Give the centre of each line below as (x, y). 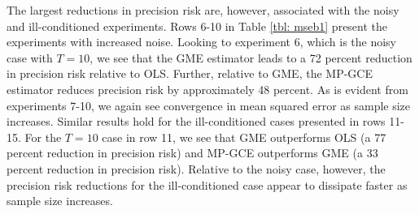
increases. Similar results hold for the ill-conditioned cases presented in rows (196, 121)
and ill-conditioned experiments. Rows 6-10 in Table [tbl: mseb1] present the (197, 26)
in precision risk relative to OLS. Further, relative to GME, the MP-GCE (190, 73)
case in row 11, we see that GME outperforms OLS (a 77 (244, 137)
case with (30, 57)
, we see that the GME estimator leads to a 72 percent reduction (251, 57)
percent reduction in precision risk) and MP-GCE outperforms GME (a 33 (192, 153)
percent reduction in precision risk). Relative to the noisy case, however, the (196, 168)
